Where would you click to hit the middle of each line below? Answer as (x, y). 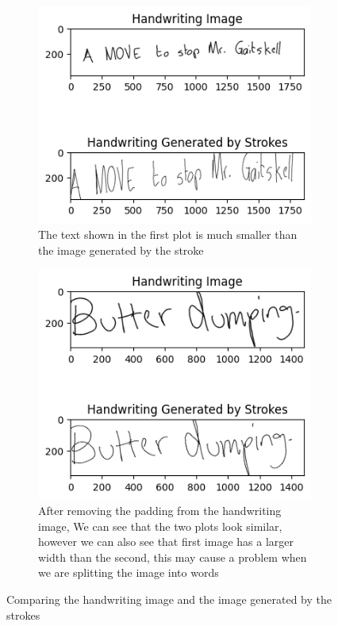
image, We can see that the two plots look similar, (160, 526)
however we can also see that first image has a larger (166, 542)
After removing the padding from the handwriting (160, 510)
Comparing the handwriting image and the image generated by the (169, 599)
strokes (23, 614)
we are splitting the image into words (129, 572)
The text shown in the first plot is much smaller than (168, 234)
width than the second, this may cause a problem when (173, 557)
